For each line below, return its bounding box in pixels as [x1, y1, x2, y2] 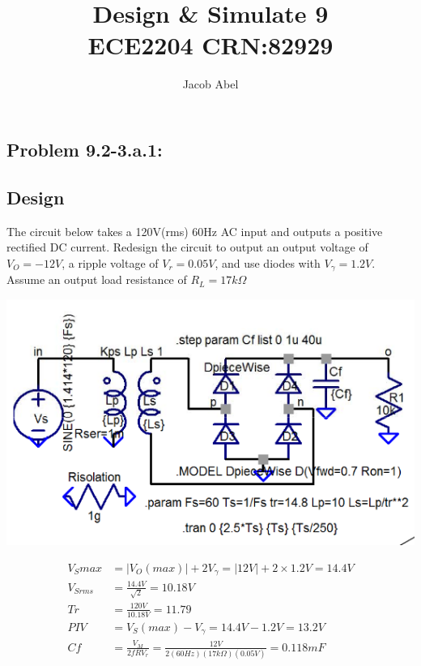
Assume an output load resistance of [6, 271, 187, 288]
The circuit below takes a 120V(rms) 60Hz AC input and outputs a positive [6, 222, 383, 239]
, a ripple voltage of [62, 254, 159, 271]
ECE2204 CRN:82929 [87, 28, 334, 62]
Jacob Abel [182, 75, 239, 92]
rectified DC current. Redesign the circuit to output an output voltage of [6, 238, 368, 256]
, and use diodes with [215, 254, 321, 271]
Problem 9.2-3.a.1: [6, 136, 163, 161]
